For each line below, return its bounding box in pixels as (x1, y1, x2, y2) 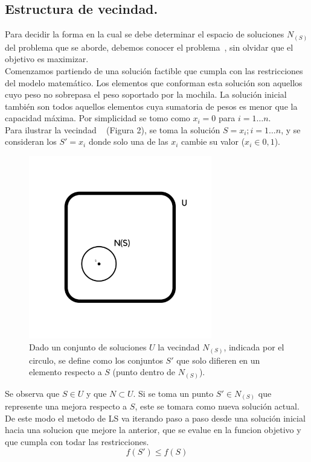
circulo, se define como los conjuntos (29, 353, 163, 366)
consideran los (5, 135, 57, 148)
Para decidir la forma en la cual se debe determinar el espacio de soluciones (5, 28, 284, 40)
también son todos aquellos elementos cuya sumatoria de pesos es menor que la (5, 100, 298, 112)
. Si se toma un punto (133, 387, 214, 399)
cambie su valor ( (181, 135, 245, 148)
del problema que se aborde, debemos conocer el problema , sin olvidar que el (5, 40, 293, 53)
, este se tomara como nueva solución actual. (135, 400, 300, 413)
